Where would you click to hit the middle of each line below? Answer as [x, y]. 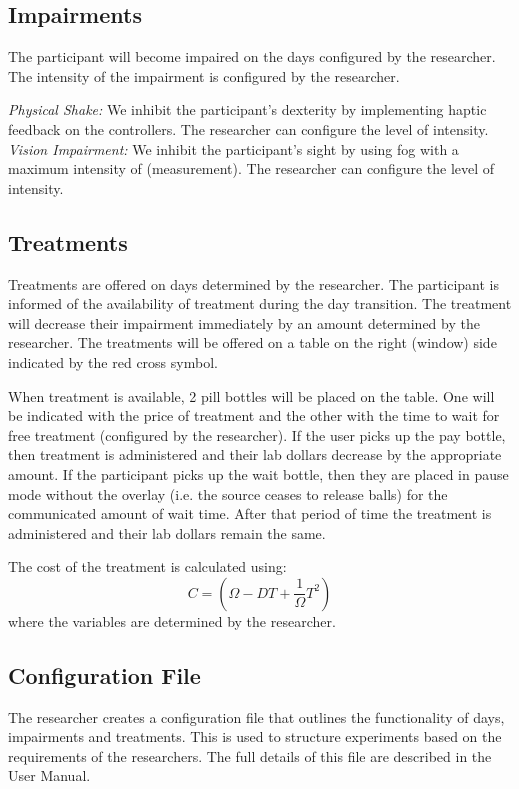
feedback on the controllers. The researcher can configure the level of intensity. [248, 128]
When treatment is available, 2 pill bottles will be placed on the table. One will [251, 395]
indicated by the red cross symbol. [113, 361]
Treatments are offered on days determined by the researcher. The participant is [253, 283]
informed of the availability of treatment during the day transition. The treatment [260, 303]
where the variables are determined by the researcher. [172, 620]
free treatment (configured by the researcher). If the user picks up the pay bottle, [257, 434]
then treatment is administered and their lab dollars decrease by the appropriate [255, 454]
